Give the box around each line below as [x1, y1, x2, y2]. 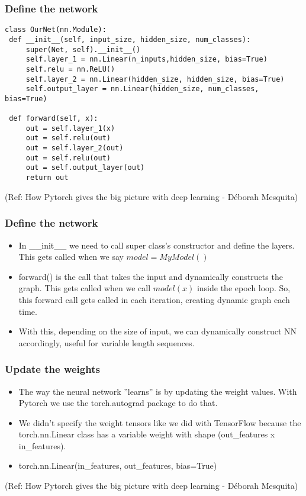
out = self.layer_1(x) [25, 124, 115, 133]
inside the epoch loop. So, [197, 282, 291, 294]
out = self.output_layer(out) [25, 163, 145, 172]
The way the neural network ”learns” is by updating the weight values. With [18, 385, 297, 397]
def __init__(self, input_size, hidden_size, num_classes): [9, 35, 251, 44]
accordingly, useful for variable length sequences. [18, 336, 195, 349]
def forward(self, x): [9, 114, 98, 123]
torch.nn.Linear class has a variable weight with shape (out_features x [18, 428, 275, 440]
